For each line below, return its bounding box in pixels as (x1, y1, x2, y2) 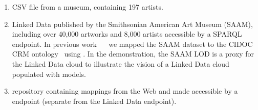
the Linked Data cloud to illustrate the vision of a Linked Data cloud (12, 58, 229, 69)
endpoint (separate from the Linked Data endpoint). (12, 95, 177, 106)
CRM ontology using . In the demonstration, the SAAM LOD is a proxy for (12, 48, 254, 59)
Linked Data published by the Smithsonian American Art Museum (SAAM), (12, 18, 253, 29)
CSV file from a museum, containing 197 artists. (12, 2, 163, 12)
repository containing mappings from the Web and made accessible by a (12, 86, 238, 96)
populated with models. (12, 68, 86, 79)
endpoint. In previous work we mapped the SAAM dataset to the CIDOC (12, 38, 253, 49)
